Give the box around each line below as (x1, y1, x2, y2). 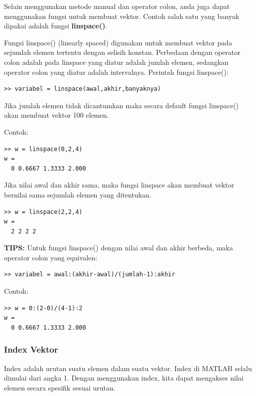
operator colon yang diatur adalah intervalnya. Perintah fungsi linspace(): (4, 66, 229, 77)
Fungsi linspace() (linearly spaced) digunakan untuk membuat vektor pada (4, 37, 232, 47)
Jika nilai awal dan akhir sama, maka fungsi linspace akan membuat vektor (4, 180, 235, 190)
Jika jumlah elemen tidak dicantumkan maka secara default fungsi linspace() (4, 100, 239, 110)
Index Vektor (4, 343, 58, 356)
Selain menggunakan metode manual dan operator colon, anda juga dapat (4, 1, 230, 11)
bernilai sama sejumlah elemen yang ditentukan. (4, 189, 151, 199)
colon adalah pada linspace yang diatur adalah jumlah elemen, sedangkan (4, 56, 229, 67)
